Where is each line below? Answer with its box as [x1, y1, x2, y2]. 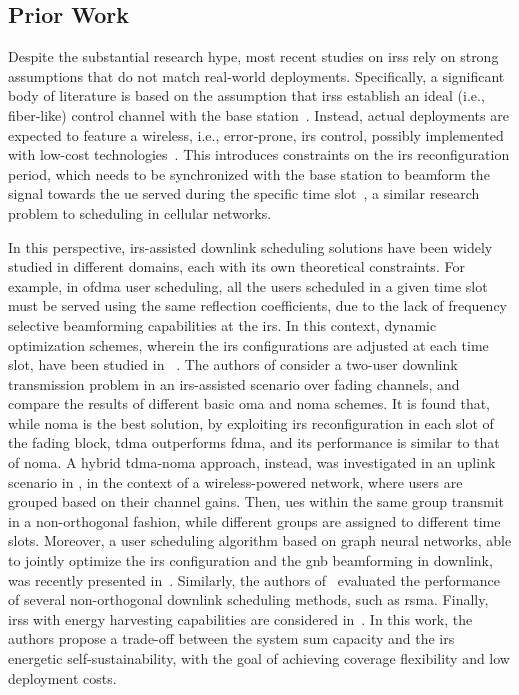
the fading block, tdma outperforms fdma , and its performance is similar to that [8, 432, 500, 453]
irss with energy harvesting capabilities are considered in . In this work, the [8, 608, 473, 629]
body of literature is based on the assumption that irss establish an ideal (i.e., [8, 85, 485, 106]
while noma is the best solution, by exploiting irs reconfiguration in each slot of [8, 412, 494, 433]
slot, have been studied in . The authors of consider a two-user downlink [8, 354, 458, 375]
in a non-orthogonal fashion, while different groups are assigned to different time [8, 510, 501, 531]
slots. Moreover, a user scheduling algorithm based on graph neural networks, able [8, 530, 512, 551]
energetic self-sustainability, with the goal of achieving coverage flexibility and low [8, 648, 510, 669]
